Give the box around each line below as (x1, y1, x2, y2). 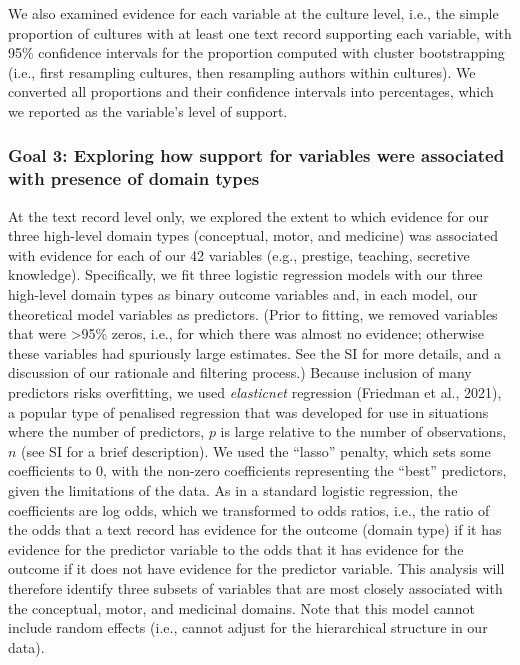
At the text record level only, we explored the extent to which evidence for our (8, 205, 489, 226)
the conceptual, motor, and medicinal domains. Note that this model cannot (8, 597, 475, 618)
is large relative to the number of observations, (220, 421, 507, 442)
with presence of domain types (8, 166, 260, 191)
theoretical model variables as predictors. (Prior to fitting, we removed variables (8, 303, 498, 324)
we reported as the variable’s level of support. (8, 100, 288, 121)
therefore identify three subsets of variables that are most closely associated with (8, 577, 503, 598)
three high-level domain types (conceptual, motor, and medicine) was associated (8, 225, 498, 246)
